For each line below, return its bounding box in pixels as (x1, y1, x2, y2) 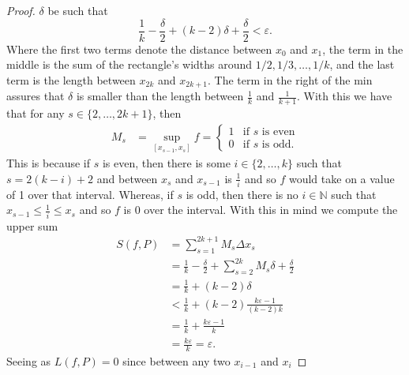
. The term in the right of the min (207, 71, 373, 88)
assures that (6, 88, 65, 104)
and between (96, 170, 158, 186)
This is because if (6, 154, 90, 171)
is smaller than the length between (76, 88, 244, 104)
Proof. (6, 2, 36, 18)
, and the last (329, 56, 395, 73)
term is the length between (6, 71, 136, 88)
